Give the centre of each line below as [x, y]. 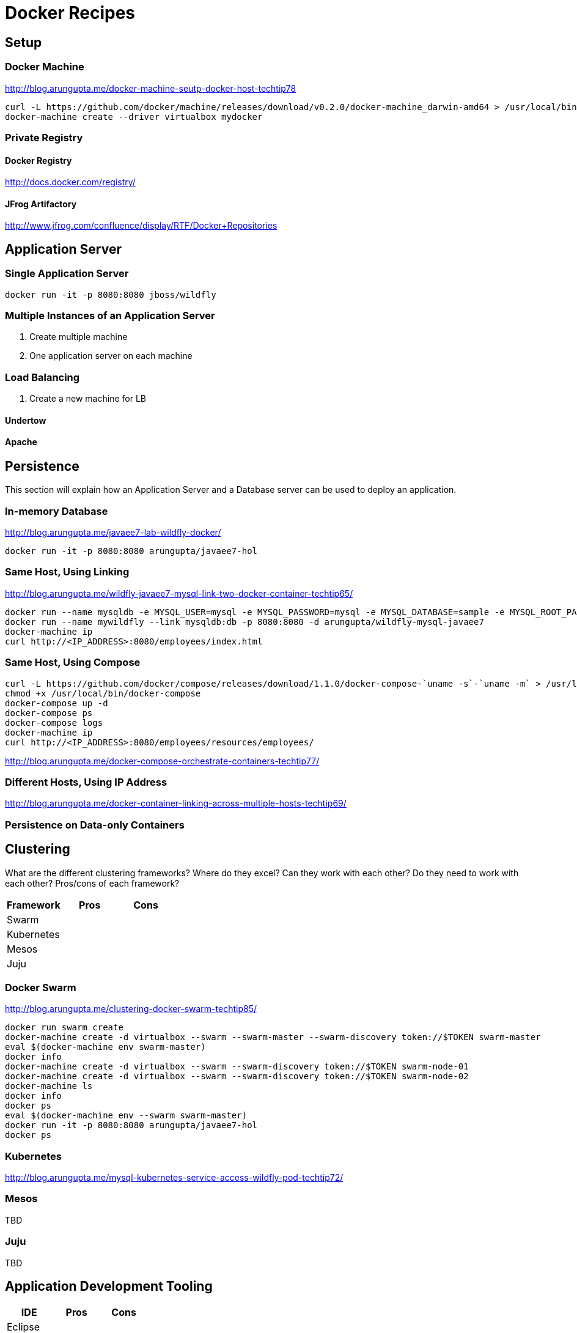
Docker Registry [39, 160]
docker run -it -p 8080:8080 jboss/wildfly [111, 294]
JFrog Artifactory [41, 204]
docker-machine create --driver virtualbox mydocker [134, 116]
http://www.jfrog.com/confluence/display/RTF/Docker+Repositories [141, 226]
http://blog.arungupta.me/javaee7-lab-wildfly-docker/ [113, 533]
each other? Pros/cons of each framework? [92, 883]
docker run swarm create [64, 1028]
